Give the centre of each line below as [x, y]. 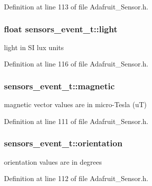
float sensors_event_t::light [61, 29]
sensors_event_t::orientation [63, 143]
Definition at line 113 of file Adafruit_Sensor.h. [76, 6]
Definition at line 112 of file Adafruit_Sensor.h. [76, 178]
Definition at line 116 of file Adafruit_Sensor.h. [76, 64]
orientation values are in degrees [53, 161]
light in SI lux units [34, 47]
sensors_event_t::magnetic [59, 86]
